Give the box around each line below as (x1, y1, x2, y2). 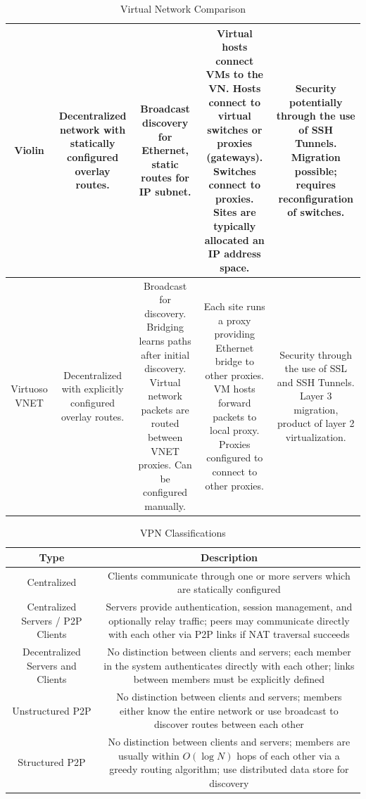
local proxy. (210, 423, 260, 437)
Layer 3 (299, 388, 332, 403)
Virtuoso (11, 381, 48, 396)
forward (217, 395, 251, 410)
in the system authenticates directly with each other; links (103, 658, 355, 672)
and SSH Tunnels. (277, 374, 355, 389)
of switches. (287, 205, 345, 219)
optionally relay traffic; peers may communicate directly (108, 613, 350, 627)
